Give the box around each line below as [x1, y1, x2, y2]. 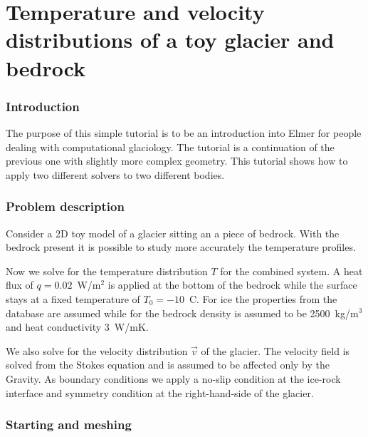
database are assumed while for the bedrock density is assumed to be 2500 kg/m [6, 305, 359, 320]
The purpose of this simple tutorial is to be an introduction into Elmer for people [6, 125, 362, 140]
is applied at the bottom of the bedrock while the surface [107, 277, 357, 292]
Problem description [6, 197, 125, 215]
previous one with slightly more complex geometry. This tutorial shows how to [6, 153, 348, 168]
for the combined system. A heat [220, 263, 363, 278]
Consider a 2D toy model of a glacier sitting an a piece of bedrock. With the [6, 225, 340, 240]
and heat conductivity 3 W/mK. [6, 319, 149, 334]
